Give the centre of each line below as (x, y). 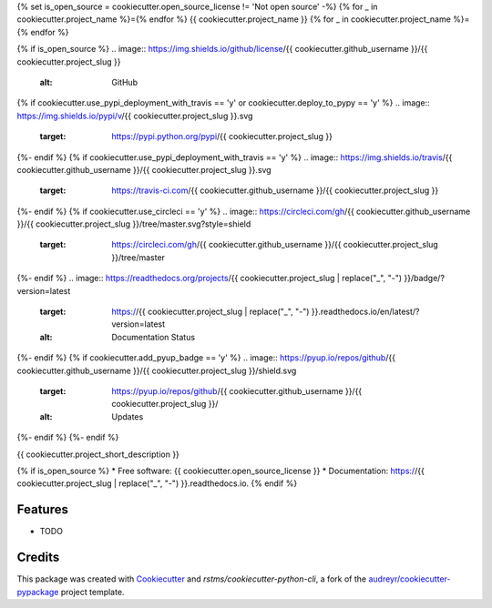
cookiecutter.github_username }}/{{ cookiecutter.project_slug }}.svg (144, 169)
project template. (92, 592)
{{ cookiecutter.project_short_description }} (98, 454)
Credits (38, 557)
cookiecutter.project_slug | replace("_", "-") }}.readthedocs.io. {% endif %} (157, 483)
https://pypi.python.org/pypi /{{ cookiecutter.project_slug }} (222, 137)
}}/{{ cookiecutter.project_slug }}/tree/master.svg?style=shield (134, 224)
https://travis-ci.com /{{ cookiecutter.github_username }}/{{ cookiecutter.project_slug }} (275, 190)
